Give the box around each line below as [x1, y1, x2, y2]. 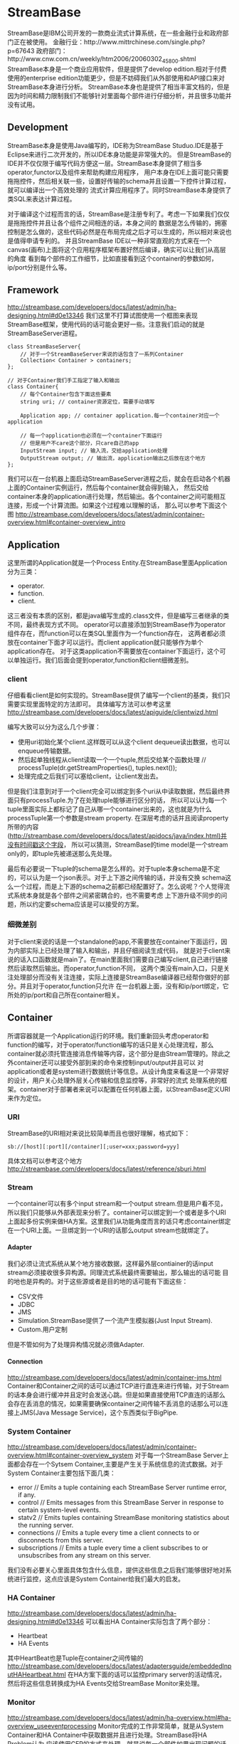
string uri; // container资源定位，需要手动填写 [20, 398, 155, 406]
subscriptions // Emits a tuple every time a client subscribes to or [17, 1543, 208, 1552]
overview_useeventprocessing [7, 1722, 97, 1730]
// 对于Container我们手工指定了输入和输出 [7, 377, 120, 384]
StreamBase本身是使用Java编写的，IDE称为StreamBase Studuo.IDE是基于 [7, 141, 224, 149]
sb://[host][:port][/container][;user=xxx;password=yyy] [7, 1143, 180, 1150]
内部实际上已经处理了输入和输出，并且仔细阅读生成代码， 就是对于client [13, 946, 225, 954]
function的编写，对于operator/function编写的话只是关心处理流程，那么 [7, 1040, 214, 1049]
